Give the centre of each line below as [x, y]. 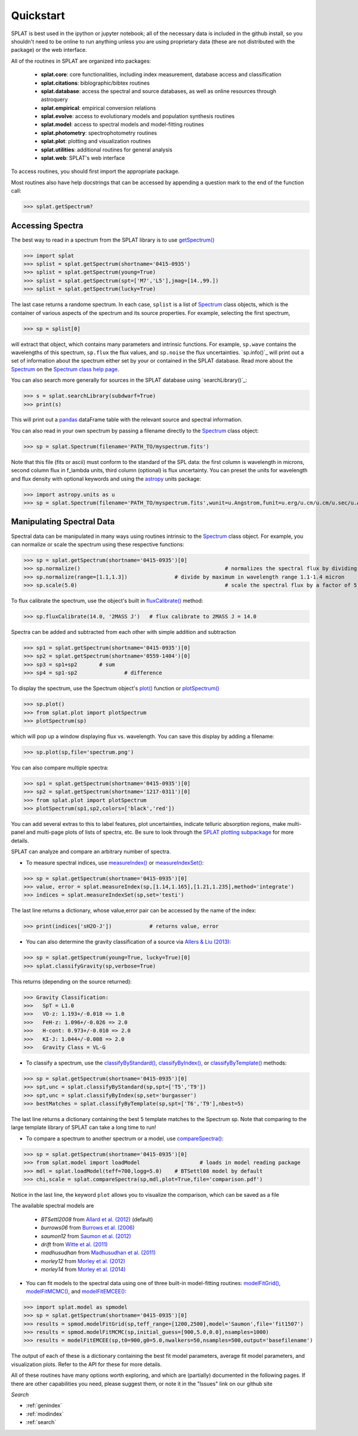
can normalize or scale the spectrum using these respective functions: [98, 544]
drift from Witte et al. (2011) [74, 1244]
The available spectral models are [53, 1206]
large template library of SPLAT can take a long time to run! [84, 1128]
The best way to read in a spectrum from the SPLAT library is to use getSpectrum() [113, 240]
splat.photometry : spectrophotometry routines [99, 133]
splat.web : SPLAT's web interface [83, 158]
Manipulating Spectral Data [63, 522]
